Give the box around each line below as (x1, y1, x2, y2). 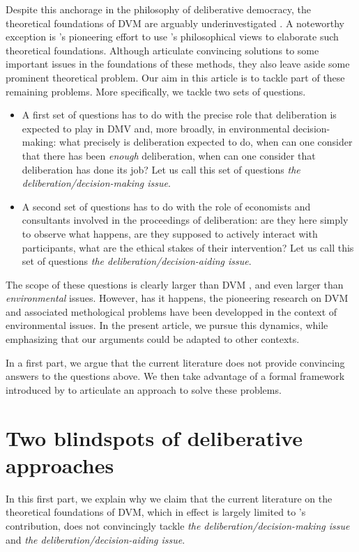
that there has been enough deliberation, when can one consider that (22, 148, 316, 162)
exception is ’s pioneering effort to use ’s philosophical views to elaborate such (6, 29, 339, 44)
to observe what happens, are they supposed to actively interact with (22, 226, 318, 240)
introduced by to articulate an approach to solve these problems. (6, 382, 282, 397)
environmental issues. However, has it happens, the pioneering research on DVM (6, 291, 349, 305)
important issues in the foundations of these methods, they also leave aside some (6, 56, 350, 71)
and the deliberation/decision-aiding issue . (6, 532, 185, 546)
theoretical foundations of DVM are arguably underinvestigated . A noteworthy (6, 15, 344, 30)
